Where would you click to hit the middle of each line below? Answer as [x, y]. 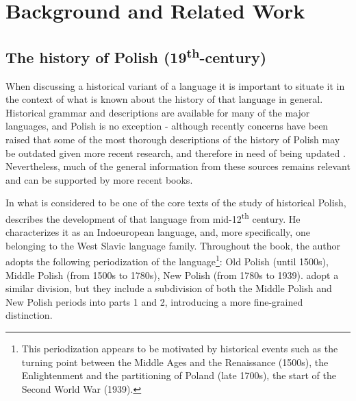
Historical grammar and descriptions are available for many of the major [158, 112]
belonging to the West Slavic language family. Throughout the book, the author [173, 245]
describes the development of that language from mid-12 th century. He [153, 217]
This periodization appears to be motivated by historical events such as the [180, 348]
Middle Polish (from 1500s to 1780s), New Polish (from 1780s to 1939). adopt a [172, 275]
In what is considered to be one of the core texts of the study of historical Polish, [176, 203]
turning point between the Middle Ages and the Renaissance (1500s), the [175, 362]
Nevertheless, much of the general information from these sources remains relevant [178, 166]
